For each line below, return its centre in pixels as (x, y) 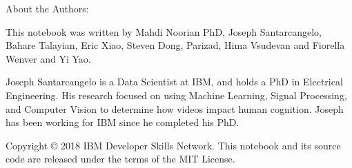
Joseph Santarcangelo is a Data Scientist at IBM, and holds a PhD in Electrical (174, 82)
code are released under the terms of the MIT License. (120, 159)
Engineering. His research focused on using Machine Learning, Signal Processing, (176, 95)
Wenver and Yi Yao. (48, 58)
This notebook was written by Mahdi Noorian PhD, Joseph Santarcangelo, (164, 31)
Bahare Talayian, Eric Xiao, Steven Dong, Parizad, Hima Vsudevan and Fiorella (175, 45)
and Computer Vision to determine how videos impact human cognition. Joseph (175, 108)
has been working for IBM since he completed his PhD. (123, 122)
